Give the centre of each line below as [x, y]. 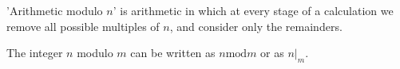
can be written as [173, 53]
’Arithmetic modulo [55, 10]
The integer [35, 53]
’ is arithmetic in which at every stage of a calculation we [253, 10]
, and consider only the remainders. [256, 26]
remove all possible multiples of [83, 26]
